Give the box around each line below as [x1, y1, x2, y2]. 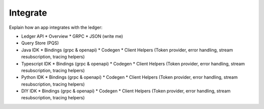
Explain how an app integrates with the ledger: [9, 24, 103, 30]
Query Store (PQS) [21, 40, 59, 46]
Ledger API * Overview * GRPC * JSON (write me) [21, 33, 123, 39]
